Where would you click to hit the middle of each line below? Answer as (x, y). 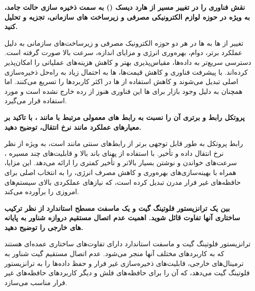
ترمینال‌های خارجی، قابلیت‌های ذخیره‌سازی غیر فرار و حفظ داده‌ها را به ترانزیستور (124, 263)
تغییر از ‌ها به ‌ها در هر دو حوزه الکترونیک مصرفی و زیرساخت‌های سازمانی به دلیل (124, 43)
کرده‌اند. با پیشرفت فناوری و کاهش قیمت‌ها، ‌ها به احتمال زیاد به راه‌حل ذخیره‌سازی (126, 72)
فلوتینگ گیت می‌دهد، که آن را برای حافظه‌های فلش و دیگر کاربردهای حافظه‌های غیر (127, 273)
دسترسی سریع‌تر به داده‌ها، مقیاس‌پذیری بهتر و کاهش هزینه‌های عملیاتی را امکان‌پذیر (128, 62)
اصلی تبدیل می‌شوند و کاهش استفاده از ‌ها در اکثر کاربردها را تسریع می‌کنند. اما (121, 81)
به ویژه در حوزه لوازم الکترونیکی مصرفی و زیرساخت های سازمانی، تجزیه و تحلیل (127, 16)
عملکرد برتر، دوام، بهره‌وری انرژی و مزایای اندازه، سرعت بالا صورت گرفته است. (124, 52)
